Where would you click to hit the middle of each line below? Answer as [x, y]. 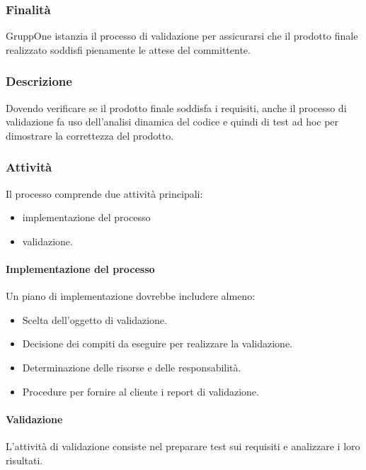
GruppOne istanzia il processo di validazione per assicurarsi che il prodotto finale [182, 36]
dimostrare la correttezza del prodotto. [90, 135]
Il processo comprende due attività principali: [104, 193]
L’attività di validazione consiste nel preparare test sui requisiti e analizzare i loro [183, 446]
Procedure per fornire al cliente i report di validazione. [141, 391]
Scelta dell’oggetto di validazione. [95, 319]
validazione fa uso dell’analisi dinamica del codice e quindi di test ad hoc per [172, 122]
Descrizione [39, 81]
